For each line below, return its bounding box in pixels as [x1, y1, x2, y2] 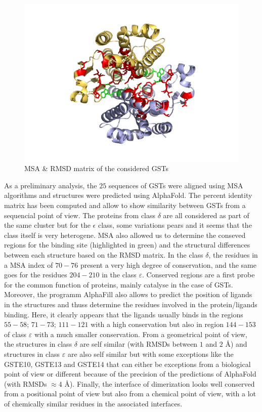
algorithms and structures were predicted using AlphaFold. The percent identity [4, 190, 252, 200]
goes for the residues [4, 269, 67, 280]
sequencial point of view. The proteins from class [4, 210, 156, 220]
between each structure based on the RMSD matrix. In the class [4, 250, 203, 260]
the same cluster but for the [4, 220, 91, 230]
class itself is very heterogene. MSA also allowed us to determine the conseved [4, 229, 246, 240]
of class [4, 328, 27, 339]
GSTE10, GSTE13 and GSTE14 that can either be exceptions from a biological [4, 358, 251, 369]
